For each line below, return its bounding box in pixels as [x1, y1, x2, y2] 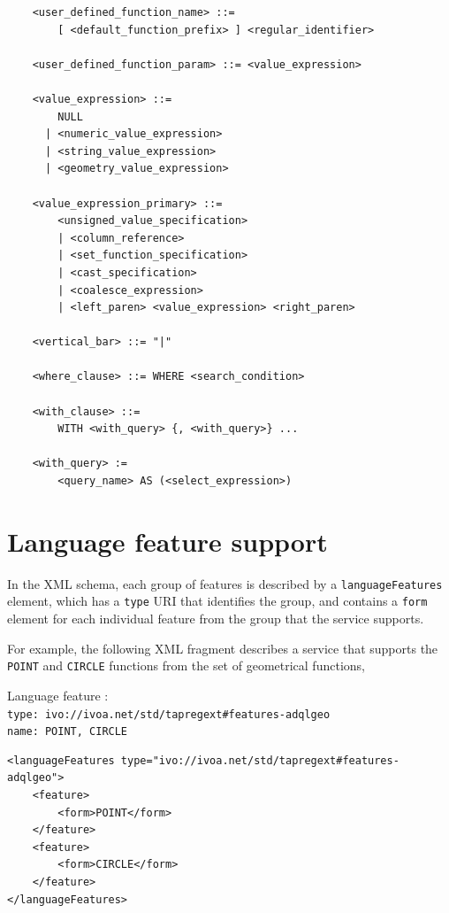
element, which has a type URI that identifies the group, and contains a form [7, 592, 428, 610]
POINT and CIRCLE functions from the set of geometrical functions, [7, 656, 365, 675]
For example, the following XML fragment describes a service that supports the [7, 638, 438, 657]
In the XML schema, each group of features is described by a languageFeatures [7, 574, 443, 592]
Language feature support [7, 522, 328, 559]
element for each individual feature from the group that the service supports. [7, 609, 424, 628]
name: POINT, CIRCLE [7, 725, 128, 739]
